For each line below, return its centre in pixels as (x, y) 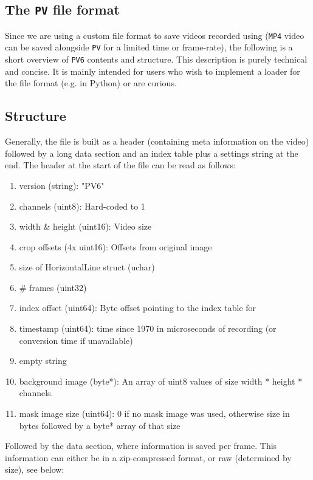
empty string (43, 361)
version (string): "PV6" (62, 185)
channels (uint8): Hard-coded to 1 (82, 206)
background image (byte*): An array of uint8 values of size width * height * (161, 381)
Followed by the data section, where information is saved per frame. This (141, 446)
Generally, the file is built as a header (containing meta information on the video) (157, 141)
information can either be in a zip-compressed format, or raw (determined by (148, 457)
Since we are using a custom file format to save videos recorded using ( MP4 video (155, 35)
